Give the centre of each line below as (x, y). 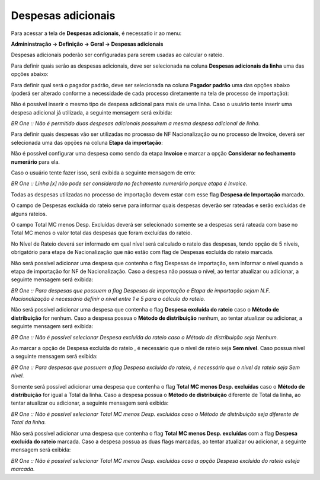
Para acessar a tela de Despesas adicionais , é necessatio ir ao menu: (96, 33)
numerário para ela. (36, 162)
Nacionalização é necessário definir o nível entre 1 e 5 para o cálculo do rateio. (108, 299)
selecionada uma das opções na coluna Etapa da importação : (87, 142)
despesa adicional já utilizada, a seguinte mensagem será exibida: (92, 112)
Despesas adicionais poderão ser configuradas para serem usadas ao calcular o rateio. (118, 55)
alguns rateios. (29, 214)
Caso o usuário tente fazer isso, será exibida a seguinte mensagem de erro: (103, 173)
